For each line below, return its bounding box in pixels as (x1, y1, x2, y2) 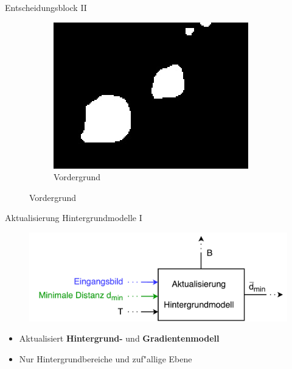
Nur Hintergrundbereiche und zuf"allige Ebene (19, 352, 192, 365)
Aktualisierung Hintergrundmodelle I (5, 211, 142, 224)
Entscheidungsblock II (5, 1, 87, 13)
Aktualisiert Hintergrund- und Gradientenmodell (19, 332, 220, 345)
